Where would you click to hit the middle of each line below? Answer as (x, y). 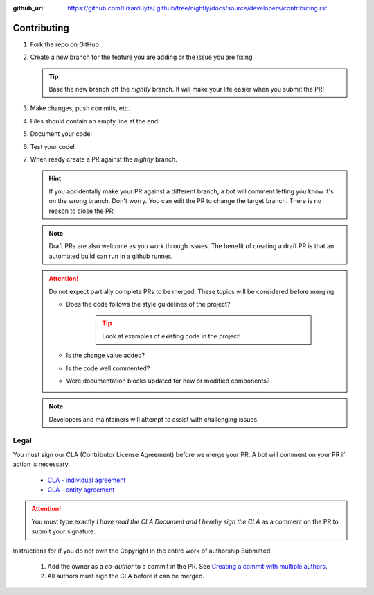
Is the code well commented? (108, 368)
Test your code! (53, 146)
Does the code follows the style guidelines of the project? (148, 304)
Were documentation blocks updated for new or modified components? (168, 381)
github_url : (29, 8)
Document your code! (61, 134)
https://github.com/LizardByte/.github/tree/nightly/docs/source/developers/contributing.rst (197, 8)
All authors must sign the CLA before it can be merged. (126, 576)
